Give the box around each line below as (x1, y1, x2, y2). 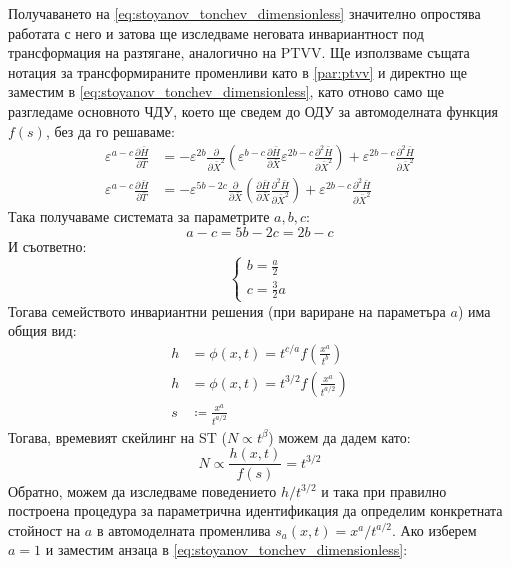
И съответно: (8, 235, 87, 256)
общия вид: (8, 320, 77, 341)
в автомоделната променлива (96, 519, 271, 540)
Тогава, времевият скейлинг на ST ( (8, 426, 227, 447)
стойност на (8, 519, 81, 540)
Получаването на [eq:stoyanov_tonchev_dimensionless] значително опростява (8, 3, 481, 23)
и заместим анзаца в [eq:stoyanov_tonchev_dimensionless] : (45, 539, 408, 560)
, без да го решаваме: (45, 120, 175, 141)
